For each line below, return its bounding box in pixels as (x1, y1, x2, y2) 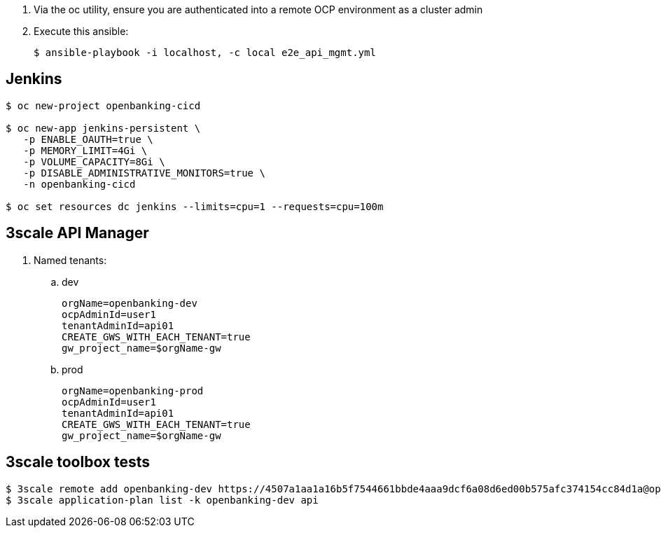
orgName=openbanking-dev (62, 297, 197, 309)
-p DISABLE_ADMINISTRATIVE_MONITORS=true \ (23, 167, 265, 179)
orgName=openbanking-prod (62, 385, 204, 396)
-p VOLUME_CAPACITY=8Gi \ (23, 155, 165, 167)
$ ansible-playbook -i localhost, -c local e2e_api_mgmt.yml (34, 47, 376, 58)
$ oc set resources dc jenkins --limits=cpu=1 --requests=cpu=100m (6, 200, 384, 212)
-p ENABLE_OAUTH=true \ (23, 133, 153, 145)
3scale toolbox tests (6, 453, 151, 471)
